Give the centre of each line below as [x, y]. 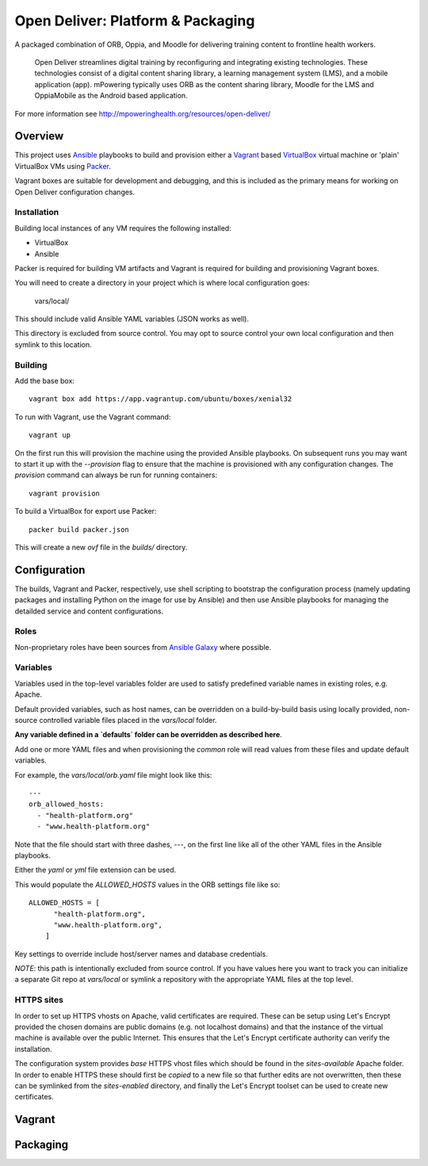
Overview [39, 136]
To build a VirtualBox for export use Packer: [86, 511]
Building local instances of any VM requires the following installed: [123, 228]
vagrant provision [65, 493]
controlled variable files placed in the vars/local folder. [128, 721]
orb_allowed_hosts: [67, 804]
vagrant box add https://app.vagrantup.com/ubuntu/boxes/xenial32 [160, 399]
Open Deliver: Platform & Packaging [135, 21]
